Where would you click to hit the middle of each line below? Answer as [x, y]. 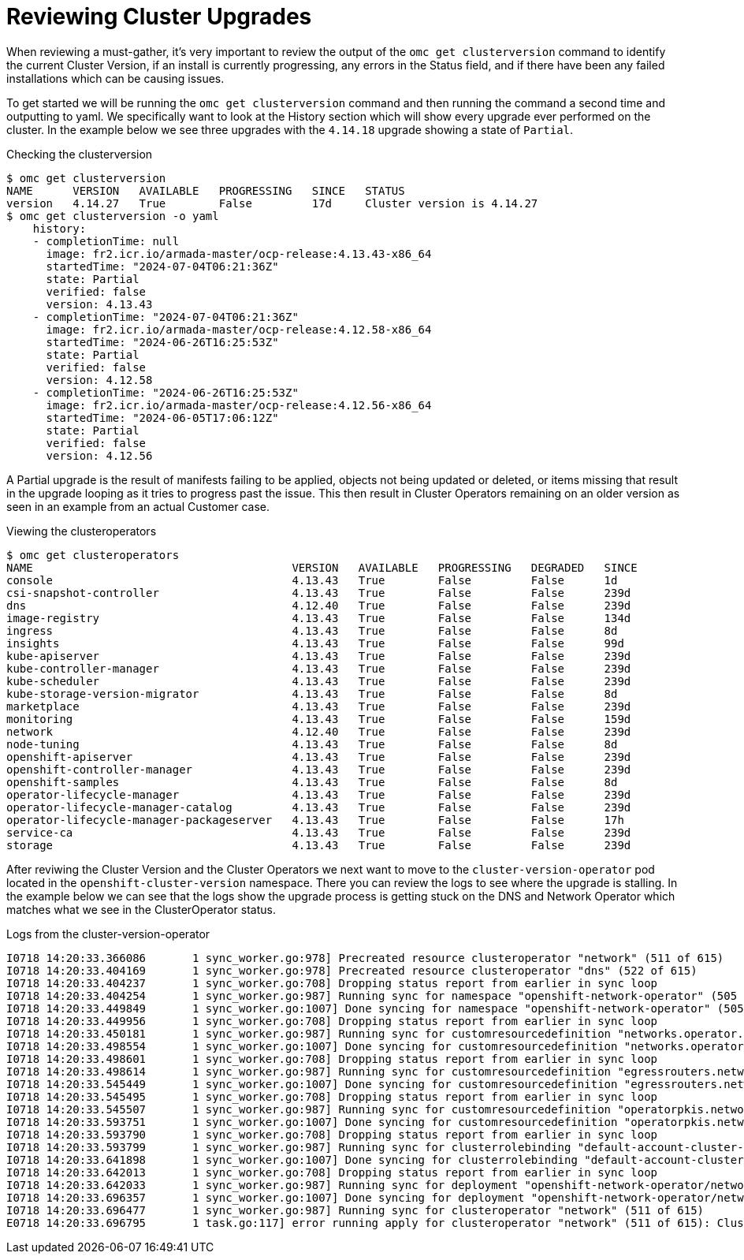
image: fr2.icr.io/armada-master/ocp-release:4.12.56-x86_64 [239, 405]
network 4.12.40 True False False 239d [319, 731]
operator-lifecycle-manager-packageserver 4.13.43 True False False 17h [315, 820]
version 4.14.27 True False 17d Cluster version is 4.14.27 [272, 203]
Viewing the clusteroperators [82, 531]
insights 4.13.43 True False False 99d [315, 643]
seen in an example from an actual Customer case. [138, 506]
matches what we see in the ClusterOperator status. [141, 909]
